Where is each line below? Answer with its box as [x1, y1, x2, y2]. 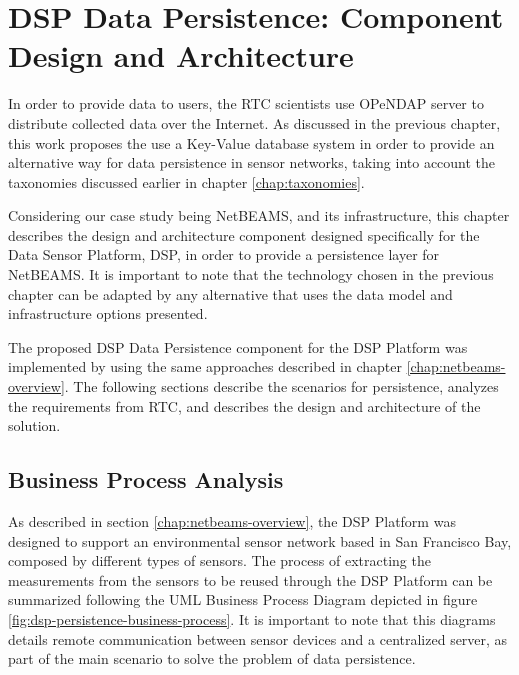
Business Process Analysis [8, 464, 284, 495]
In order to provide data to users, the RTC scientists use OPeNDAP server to [8, 93, 484, 114]
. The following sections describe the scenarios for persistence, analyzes [64, 376, 499, 397]
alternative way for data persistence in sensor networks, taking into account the [8, 152, 496, 173]
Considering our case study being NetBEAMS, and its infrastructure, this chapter [8, 205, 510, 226]
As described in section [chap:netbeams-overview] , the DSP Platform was [8, 511, 456, 532]
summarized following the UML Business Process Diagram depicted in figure [8, 589, 478, 610]
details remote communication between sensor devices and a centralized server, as [8, 628, 508, 649]
